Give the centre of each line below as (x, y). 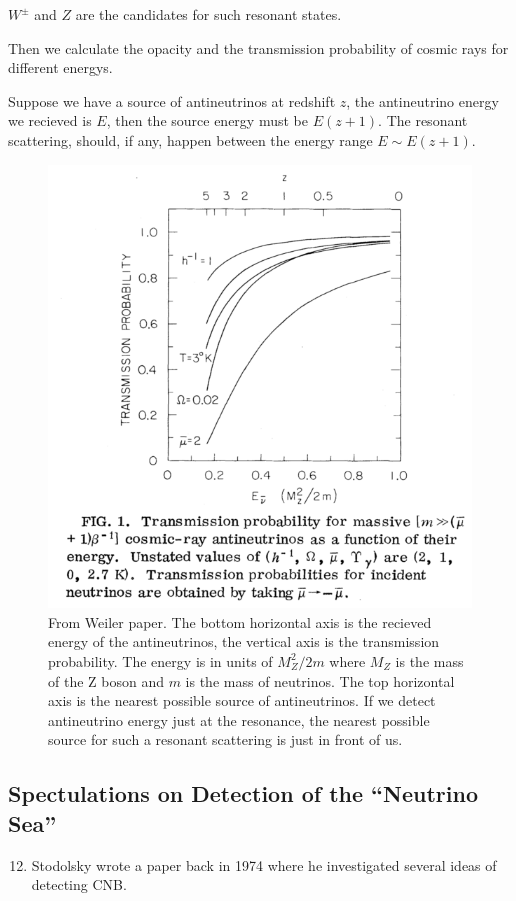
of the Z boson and (106, 680)
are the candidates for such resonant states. (208, 14)
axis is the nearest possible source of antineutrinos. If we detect (242, 700)
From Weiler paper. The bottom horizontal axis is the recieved (240, 621)
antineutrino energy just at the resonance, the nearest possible (239, 719)
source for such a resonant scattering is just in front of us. (225, 739)
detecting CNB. (79, 884)
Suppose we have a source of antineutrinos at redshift (172, 100)
